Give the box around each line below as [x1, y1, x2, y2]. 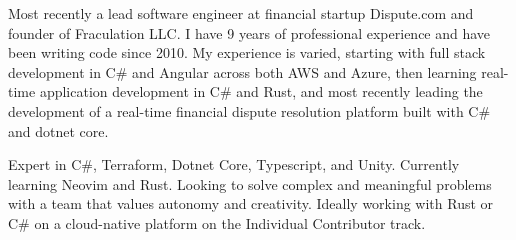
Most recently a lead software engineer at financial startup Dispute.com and [8, 3, 474, 23]
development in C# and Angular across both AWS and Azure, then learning [8, 61, 477, 82]
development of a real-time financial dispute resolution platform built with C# [8, 100, 491, 121]
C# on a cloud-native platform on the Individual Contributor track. [8, 212, 426, 233]
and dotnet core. [8, 120, 109, 141]
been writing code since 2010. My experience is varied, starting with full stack [8, 42, 486, 63]
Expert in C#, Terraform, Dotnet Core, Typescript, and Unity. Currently [8, 154, 460, 175]
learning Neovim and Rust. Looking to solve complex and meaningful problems [8, 173, 492, 194]
